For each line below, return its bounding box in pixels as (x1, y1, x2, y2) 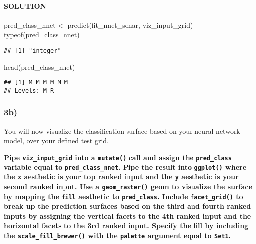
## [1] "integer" (4, 47, 61, 54)
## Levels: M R (4, 87, 54, 94)
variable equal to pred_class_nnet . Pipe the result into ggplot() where (4, 162, 247, 172)
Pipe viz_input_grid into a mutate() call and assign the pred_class (4, 152, 232, 162)
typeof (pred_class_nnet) (4, 29, 80, 40)
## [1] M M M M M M (4, 79, 68, 86)
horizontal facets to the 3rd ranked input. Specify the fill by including (4, 220, 249, 231)
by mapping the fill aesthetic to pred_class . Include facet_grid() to (4, 191, 243, 201)
